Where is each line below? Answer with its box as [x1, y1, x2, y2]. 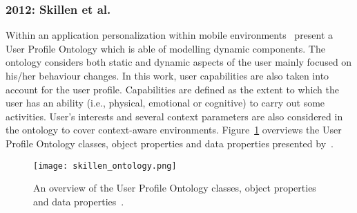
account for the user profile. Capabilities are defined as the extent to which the [6, 82, 339, 96]
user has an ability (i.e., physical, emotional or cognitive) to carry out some [6, 95, 325, 110]
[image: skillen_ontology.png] [33, 160, 177, 171]
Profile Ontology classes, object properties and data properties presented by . [6, 136, 334, 150]
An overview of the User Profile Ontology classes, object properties [33, 180, 316, 195]
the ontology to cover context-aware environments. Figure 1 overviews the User [6, 122, 342, 137]
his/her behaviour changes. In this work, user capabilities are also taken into [6, 68, 329, 82]
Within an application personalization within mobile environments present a [6, 28, 334, 42]
